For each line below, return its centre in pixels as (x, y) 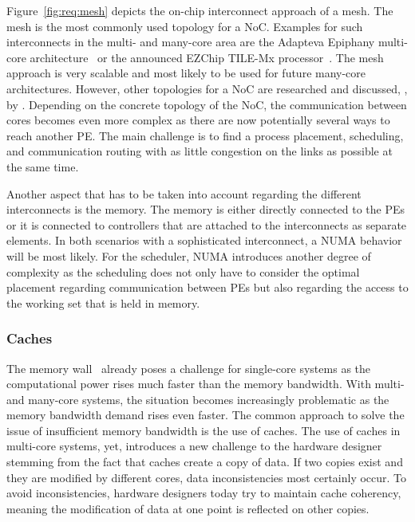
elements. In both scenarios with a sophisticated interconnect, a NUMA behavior (204, 240)
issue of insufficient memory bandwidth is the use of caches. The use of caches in (204, 430)
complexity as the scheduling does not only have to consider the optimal (183, 271)
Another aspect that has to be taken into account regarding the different (184, 193)
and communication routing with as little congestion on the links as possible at (200, 151)
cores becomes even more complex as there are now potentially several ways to (198, 120)
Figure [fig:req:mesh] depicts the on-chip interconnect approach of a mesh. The (200, 10)
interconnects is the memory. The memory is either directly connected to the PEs (206, 209)
